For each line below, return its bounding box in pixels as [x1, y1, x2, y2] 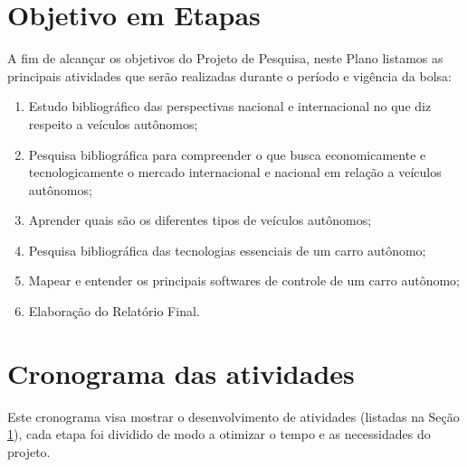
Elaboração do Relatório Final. [28, 302, 200, 321]
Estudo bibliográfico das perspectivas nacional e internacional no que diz [28, 97, 432, 116]
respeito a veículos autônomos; [28, 114, 198, 133]
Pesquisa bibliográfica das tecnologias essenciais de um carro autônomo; [28, 240, 426, 259]
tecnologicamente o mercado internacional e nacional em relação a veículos [28, 163, 442, 182]
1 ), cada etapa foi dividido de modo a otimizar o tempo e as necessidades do [7, 425, 431, 444]
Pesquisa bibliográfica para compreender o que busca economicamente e [28, 145, 426, 163]
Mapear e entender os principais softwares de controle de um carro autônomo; [28, 271, 460, 290]
